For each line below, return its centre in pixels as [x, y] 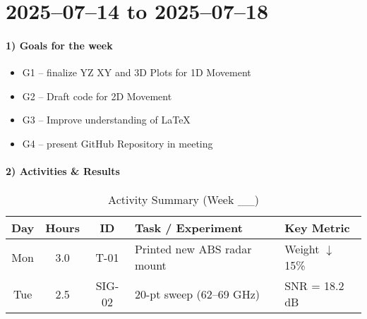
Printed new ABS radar [193, 249]
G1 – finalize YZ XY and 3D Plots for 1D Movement [137, 72]
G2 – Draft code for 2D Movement [97, 96]
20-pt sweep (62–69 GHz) [197, 294]
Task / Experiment [188, 228]
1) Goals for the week [59, 45]
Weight [302, 249]
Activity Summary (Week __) [183, 200]
